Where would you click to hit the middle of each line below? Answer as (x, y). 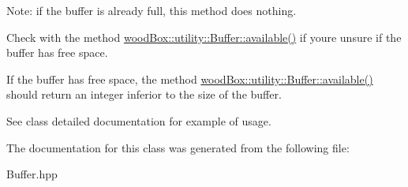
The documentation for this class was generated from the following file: (178, 147)
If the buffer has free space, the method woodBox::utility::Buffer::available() (190, 79)
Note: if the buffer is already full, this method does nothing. (152, 10)
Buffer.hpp (32, 174)
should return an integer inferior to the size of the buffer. (144, 94)
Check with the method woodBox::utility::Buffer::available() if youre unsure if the (204, 37)
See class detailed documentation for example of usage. (139, 120)
